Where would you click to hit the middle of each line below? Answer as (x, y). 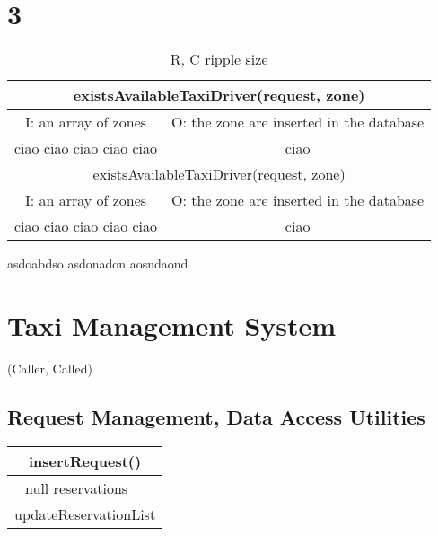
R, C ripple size (219, 59)
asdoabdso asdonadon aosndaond (98, 264)
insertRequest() (85, 461)
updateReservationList (85, 514)
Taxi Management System (172, 325)
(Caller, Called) (50, 368)
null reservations (77, 488)
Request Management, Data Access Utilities (216, 416)
